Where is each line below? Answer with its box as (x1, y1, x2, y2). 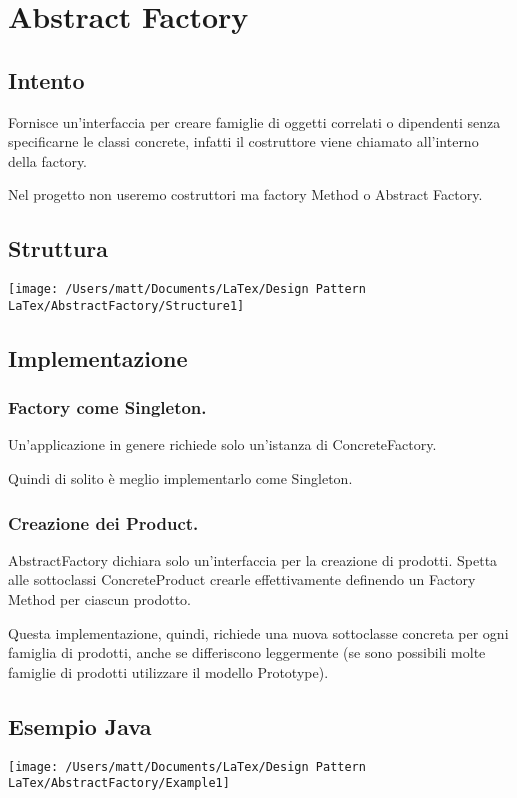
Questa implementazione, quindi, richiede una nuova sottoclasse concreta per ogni (8, 622, 509, 643)
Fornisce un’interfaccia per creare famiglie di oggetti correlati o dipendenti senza (8, 111, 501, 132)
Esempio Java (8, 710, 152, 741)
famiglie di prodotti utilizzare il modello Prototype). (8, 661, 329, 682)
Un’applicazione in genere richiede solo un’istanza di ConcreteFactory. (8, 434, 437, 455)
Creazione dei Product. (8, 510, 199, 535)
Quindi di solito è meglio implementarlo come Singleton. (8, 468, 353, 489)
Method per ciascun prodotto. (8, 589, 191, 610)
